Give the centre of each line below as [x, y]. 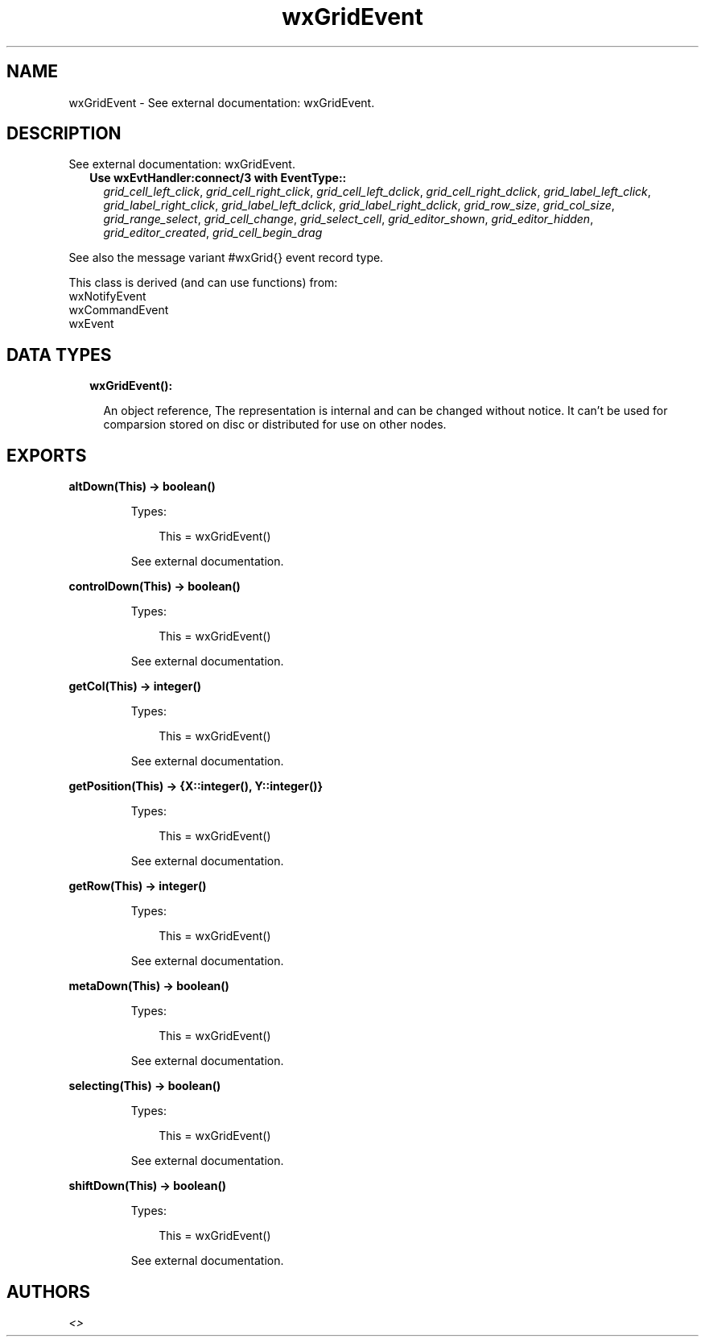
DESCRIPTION [64, 134]
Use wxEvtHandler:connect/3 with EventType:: [218, 178]
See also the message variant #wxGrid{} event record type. [226, 258]
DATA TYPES [59, 354]
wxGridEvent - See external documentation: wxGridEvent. [222, 102]
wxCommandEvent [119, 310]
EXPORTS [47, 455]
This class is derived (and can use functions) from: [203, 283]
